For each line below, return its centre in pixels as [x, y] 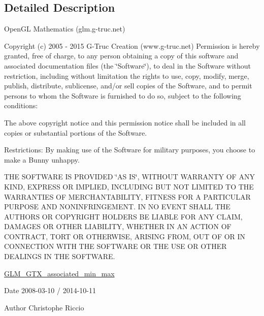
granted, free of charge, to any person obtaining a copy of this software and [121, 56]
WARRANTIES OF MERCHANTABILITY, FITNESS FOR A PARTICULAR [127, 196]
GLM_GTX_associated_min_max [59, 273]
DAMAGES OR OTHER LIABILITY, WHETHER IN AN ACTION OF [118, 226]
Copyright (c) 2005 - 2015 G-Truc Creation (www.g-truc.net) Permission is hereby [132, 45]
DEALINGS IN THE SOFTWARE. [60, 256]
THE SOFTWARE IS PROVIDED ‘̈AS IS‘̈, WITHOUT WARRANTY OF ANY [129, 177]
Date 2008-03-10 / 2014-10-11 [50, 290]
